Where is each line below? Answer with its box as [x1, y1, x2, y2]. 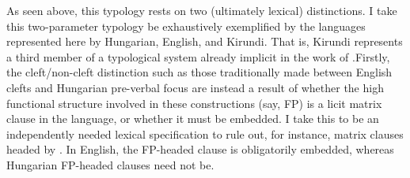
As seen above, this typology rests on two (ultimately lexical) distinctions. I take [6, 2, 397, 18]
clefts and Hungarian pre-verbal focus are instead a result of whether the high [6, 79, 384, 95]
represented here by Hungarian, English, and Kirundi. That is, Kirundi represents [6, 33, 403, 50]
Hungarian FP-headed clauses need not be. [6, 156, 214, 172]
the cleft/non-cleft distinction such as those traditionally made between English [6, 64, 393, 80]
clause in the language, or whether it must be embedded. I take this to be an [6, 110, 379, 127]
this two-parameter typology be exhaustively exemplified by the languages [6, 17, 366, 34]
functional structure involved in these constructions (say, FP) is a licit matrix [6, 95, 382, 111]
